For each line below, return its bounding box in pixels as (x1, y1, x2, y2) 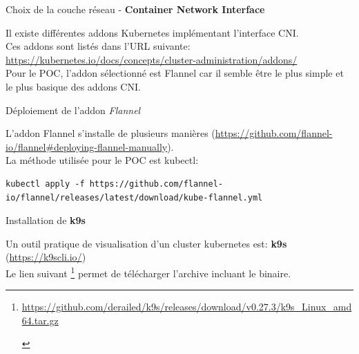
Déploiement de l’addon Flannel (6, 102, 141, 117)
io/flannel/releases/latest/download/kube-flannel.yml (6, 192, 263, 203)
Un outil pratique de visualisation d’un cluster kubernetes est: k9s (6, 236, 287, 250)
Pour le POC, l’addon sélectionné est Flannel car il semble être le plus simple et (6, 66, 344, 80)
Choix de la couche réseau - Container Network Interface (6, 2, 265, 16)
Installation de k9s (6, 213, 86, 227)
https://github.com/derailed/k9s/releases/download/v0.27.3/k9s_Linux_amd (21, 299, 352, 314)
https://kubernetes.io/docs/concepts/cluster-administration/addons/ (6, 52, 298, 66)
